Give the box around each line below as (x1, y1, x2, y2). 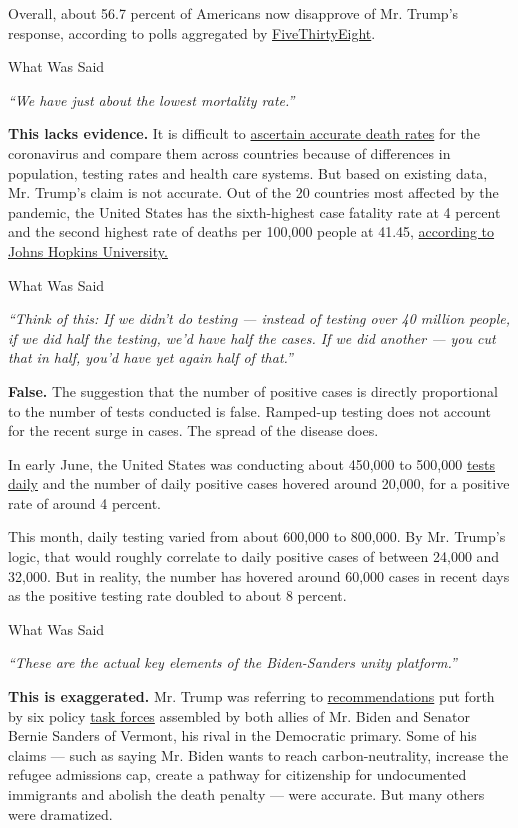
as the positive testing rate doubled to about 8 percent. (8, 585, 347, 606)
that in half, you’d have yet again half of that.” (8, 347, 293, 368)
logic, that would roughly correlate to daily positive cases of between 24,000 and (8, 546, 500, 567)
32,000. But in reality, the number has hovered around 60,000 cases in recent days (8, 565, 510, 586)
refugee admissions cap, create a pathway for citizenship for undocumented (8, 764, 467, 785)
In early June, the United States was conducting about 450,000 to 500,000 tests (8, 453, 496, 474)
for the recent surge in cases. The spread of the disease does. (8, 420, 379, 441)
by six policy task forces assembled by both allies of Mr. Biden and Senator (8, 705, 471, 726)
